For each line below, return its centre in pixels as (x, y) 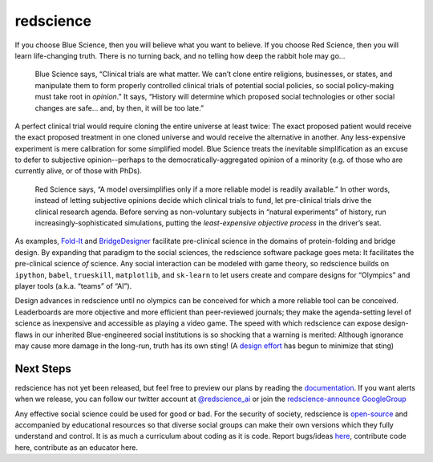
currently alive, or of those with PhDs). (78, 171)
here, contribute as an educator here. (77, 447)
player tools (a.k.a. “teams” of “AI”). (73, 286)
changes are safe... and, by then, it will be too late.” (119, 107)
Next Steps (43, 369)
